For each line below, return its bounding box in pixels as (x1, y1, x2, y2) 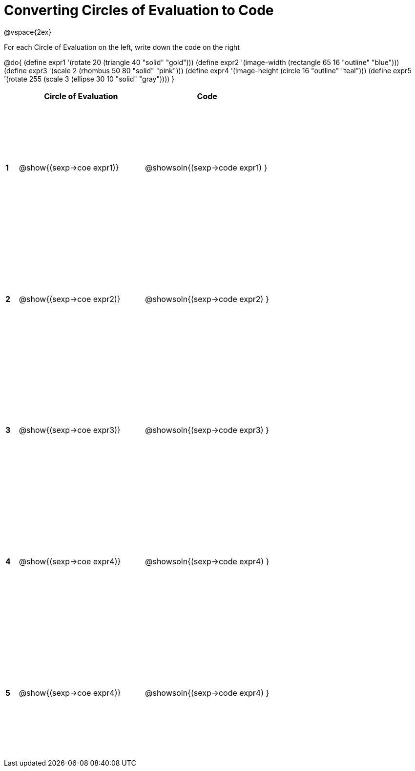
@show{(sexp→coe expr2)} (19, 294, 121, 304)
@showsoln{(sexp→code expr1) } (145, 163, 268, 173)
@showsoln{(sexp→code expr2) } (145, 294, 269, 304)
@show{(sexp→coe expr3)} (19, 425, 121, 435)
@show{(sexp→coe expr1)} (19, 163, 119, 173)
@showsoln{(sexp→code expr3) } (145, 425, 269, 435)
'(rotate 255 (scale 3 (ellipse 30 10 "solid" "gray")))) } (4, 74, 175, 83)
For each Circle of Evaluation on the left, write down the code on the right (4, 43, 240, 51)
